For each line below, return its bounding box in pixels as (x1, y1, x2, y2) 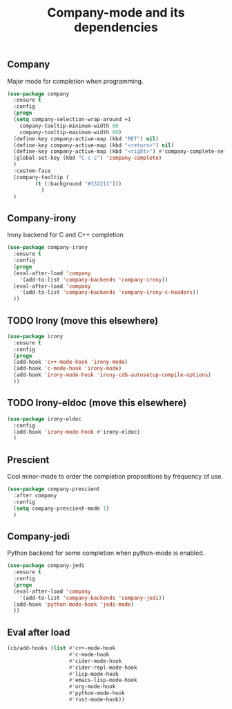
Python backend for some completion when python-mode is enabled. (7, 549, 205, 558)
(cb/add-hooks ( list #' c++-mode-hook (7, 645, 116, 652)
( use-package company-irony (7, 244, 88, 251)
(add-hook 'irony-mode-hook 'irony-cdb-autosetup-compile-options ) (13, 371, 212, 378)
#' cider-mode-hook (68, 657, 122, 665)
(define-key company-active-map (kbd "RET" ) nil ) (13, 135, 159, 142)
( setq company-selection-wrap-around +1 (13, 116, 131, 123)
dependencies (73, 19, 159, 35)
